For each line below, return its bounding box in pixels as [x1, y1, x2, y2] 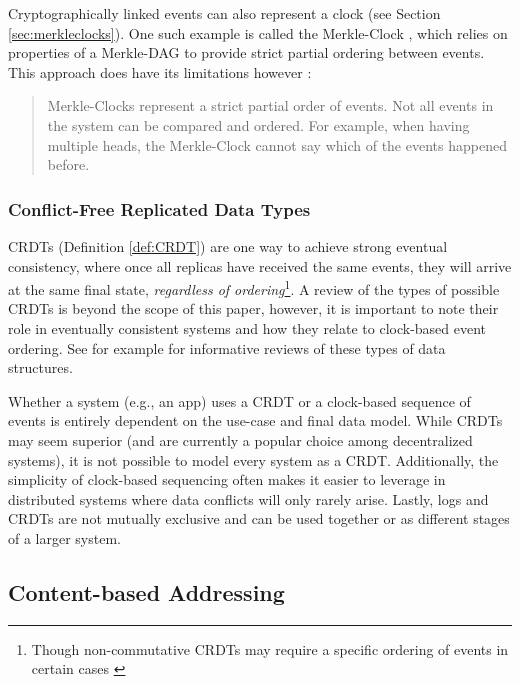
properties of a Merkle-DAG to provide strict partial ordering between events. [8, 42, 485, 63]
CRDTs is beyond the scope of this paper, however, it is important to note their [8, 298, 499, 319]
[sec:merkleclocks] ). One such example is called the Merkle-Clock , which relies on [8, 22, 508, 43]
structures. [8, 357, 73, 378]
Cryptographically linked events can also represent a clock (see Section [8, 3, 441, 23]
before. [47, 154, 90, 175]
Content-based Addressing [8, 576, 285, 607]
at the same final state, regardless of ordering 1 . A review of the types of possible [8, 276, 500, 299]
